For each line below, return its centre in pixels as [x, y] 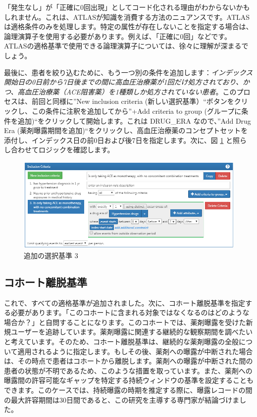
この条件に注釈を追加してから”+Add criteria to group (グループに [136, 111]
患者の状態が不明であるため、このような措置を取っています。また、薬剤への [128, 370]
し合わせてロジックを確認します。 [59, 150]
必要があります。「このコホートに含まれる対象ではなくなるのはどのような [130, 312]
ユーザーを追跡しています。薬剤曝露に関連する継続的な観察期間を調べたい [131, 332]
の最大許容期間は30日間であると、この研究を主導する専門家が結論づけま [122, 399]
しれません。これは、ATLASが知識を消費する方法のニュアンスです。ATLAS [127, 17]
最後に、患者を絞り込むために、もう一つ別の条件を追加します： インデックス [128, 72]
